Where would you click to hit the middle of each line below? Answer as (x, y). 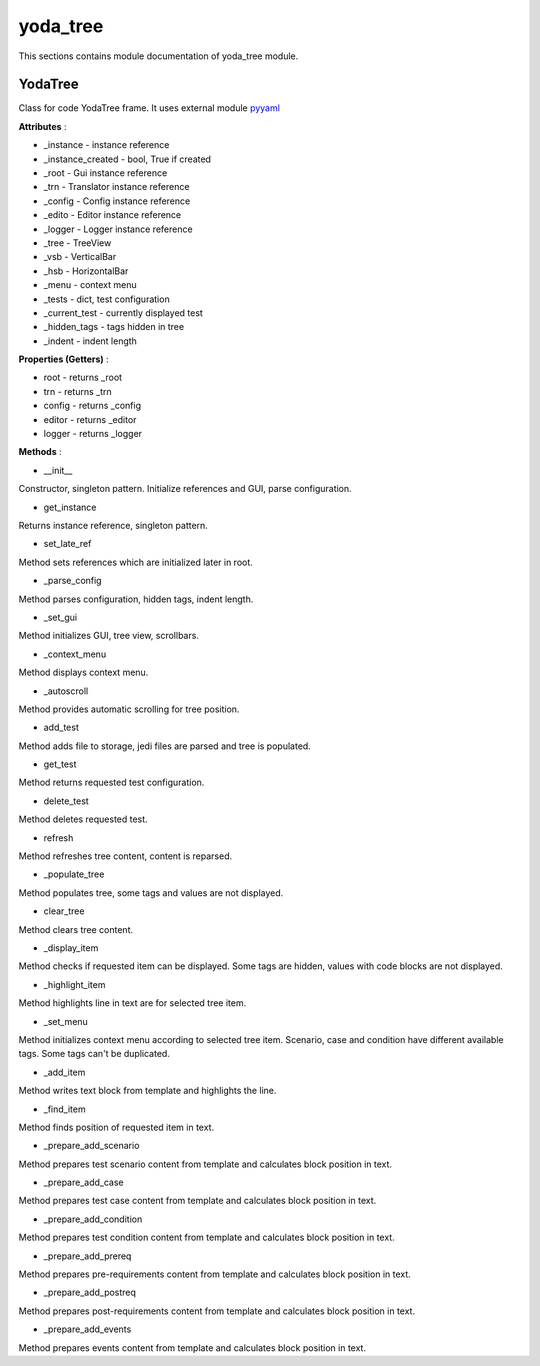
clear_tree (64, 911)
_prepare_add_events (87, 1329)
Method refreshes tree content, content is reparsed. (125, 856)
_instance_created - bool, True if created (127, 159)
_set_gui (60, 617)
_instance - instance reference (106, 145)
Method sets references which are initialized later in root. (136, 562)
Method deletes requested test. (83, 819)
